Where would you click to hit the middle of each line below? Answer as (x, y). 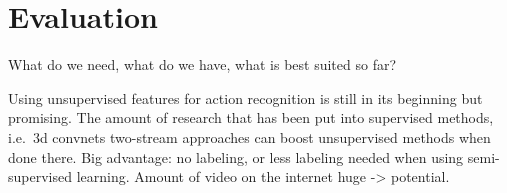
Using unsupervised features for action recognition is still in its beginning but (245, 97)
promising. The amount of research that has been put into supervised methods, (251, 117)
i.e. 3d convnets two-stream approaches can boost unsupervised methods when (249, 136)
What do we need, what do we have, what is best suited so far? (202, 64)
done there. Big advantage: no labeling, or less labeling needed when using (236, 156)
